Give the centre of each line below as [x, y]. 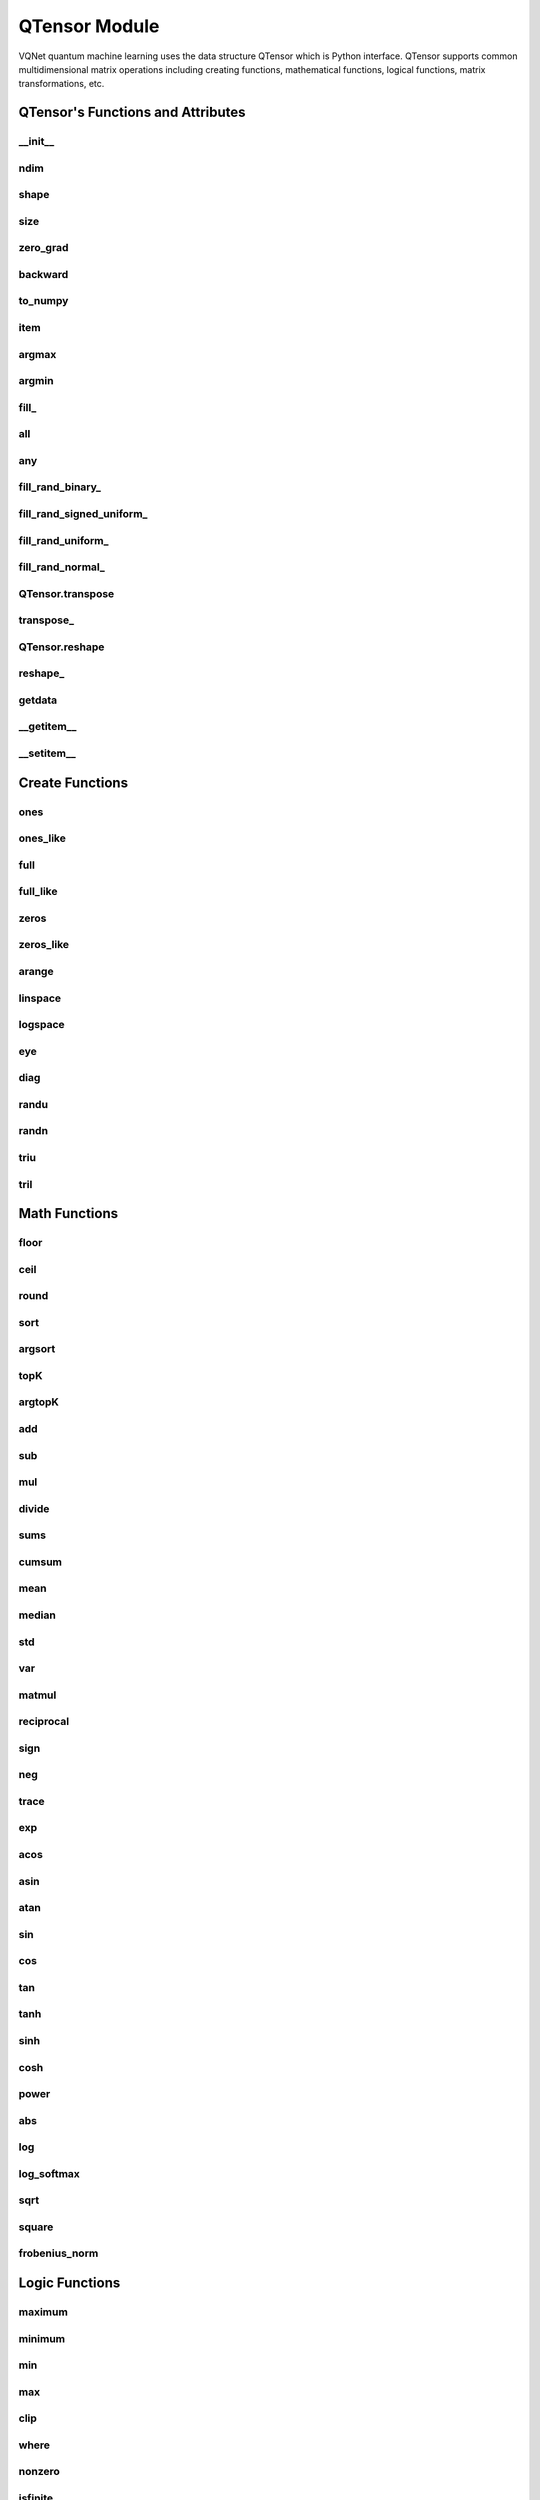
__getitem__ [47, 727]
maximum [43, 2312]
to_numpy [43, 301]
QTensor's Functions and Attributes [132, 112]
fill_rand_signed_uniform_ [83, 513]
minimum [42, 2338]
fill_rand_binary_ [60, 487]
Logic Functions [69, 2283]
